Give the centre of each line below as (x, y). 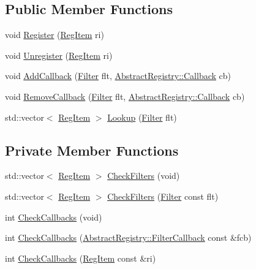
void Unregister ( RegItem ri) (59, 55)
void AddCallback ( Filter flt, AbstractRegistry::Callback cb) (118, 76)
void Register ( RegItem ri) (55, 35)
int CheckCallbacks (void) (54, 217)
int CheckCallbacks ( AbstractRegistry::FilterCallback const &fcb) (128, 237)
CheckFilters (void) (144, 176)
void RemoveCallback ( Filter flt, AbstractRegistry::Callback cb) (125, 96)
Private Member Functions (92, 150)
